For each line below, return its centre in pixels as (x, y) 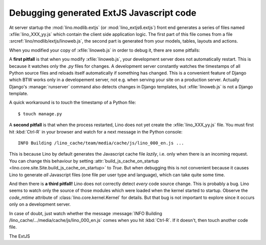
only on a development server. (40, 204)
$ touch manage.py (40, 114)
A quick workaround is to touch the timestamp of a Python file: (73, 103)
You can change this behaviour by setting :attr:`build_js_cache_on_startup (84, 161)
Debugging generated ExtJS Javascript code (103, 13)
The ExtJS (20, 236)
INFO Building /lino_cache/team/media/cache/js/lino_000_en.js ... (101, 143)
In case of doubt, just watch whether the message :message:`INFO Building (86, 213)
